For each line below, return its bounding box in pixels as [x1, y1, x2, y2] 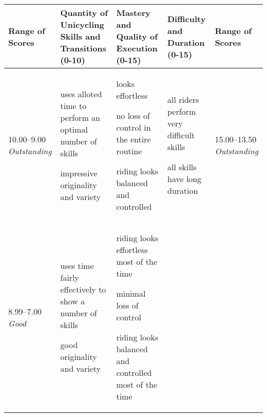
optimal [60, 123, 88, 135]
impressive [60, 167, 98, 179]
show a [60, 295, 85, 307]
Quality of [116, 30, 158, 42]
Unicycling [60, 19, 104, 30]
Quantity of [60, 7, 108, 19]
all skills [167, 161, 197, 173]
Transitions [60, 42, 106, 54]
